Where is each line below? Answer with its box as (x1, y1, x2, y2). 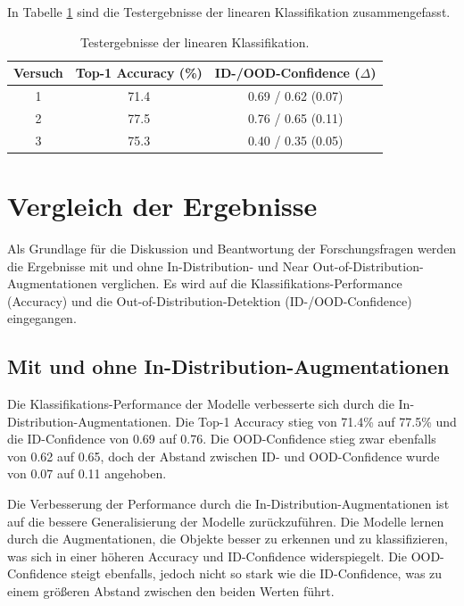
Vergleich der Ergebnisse (7, 187, 318, 223)
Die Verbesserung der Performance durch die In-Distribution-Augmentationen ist (7, 494, 450, 513)
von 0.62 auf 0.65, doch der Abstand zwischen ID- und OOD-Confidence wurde (7, 446, 440, 465)
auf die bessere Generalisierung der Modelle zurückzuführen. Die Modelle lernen (7, 511, 444, 530)
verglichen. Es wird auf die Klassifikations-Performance (101, 274, 402, 293)
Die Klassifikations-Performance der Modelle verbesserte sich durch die (7, 394, 394, 413)
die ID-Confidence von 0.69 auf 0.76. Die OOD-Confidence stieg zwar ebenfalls (7, 429, 436, 448)
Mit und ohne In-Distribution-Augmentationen (7, 353, 450, 380)
